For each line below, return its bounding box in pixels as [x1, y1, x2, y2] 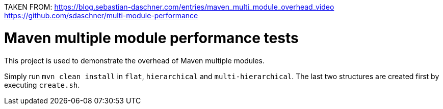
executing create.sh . [4, 80, 80, 89]
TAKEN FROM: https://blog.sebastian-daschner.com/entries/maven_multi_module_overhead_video [4, 3, 334, 11]
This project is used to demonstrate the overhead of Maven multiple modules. [4, 56, 265, 65]
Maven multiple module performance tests [4, 29, 299, 47]
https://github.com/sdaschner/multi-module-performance [4, 11, 198, 20]
